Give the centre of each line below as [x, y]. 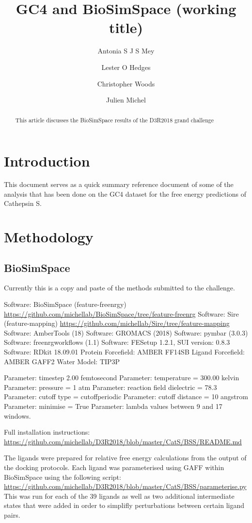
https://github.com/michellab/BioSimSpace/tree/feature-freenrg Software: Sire [121, 313]
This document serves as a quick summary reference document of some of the [119, 184]
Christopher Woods [126, 83]
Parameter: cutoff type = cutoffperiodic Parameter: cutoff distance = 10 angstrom [126, 396]
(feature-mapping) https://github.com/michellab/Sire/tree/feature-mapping [117, 323]
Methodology [49, 237]
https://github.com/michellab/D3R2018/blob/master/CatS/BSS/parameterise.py [125, 486]
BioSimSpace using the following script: [63, 477]
